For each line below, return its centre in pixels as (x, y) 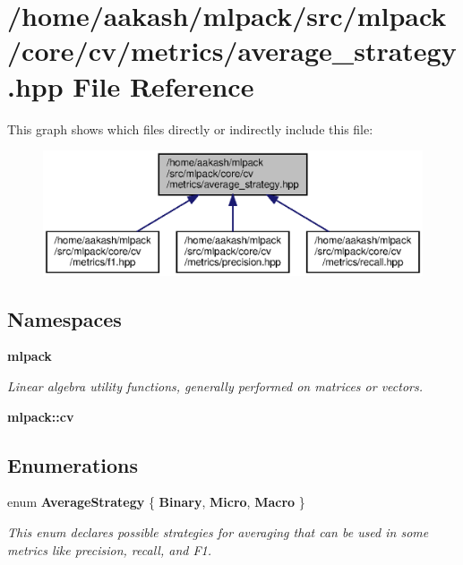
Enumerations (73, 464)
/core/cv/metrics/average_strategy (232, 51)
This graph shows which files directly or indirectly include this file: (190, 128)
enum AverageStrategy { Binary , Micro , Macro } (156, 502)
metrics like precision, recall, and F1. (110, 549)
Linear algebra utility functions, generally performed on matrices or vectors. (215, 386)
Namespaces (64, 318)
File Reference (163, 86)
